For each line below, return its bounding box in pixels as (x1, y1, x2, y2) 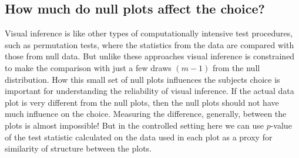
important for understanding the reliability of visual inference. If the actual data (5, 85, 294, 97)
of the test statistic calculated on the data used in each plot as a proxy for (5, 130, 273, 143)
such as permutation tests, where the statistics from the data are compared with (5, 38, 294, 51)
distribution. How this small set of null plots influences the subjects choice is (5, 73, 280, 85)
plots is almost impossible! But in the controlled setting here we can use (5, 119, 264, 131)
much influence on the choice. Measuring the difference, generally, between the (5, 107, 287, 120)
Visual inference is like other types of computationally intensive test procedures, (5, 27, 293, 39)
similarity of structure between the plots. (5, 142, 152, 154)
